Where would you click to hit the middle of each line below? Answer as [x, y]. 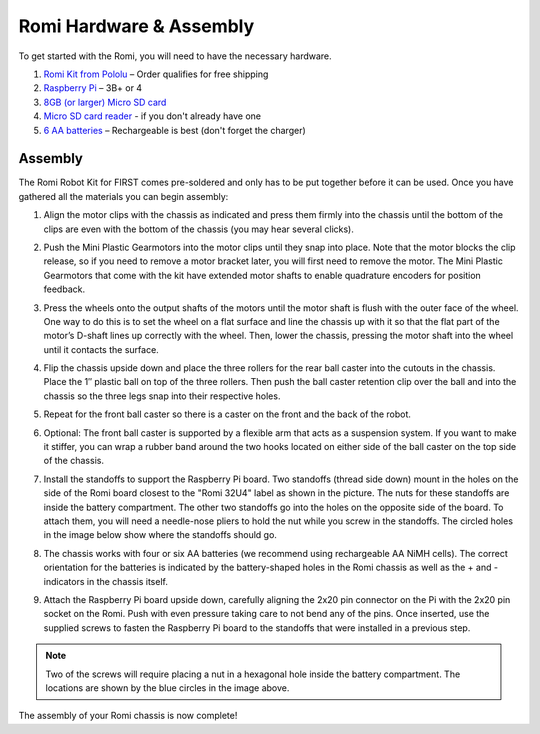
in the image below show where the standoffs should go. [160, 535]
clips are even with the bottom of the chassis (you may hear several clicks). [198, 229]
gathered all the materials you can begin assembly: [123, 196]
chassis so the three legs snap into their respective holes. [162, 396]
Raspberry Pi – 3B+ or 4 [93, 88]
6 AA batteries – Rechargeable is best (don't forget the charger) [175, 130]
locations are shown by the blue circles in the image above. [167, 687]
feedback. [64, 289]
